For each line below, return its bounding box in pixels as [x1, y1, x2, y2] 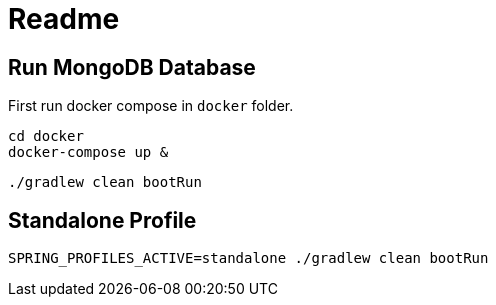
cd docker [8, 128, 84, 145]
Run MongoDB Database [8, 54, 256, 80]
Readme [8, 2, 120, 36]
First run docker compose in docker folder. [8, 97, 294, 115]
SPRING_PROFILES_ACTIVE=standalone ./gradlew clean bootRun [8, 250, 489, 267]
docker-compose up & [8, 144, 169, 161]
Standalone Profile [8, 207, 197, 233]
